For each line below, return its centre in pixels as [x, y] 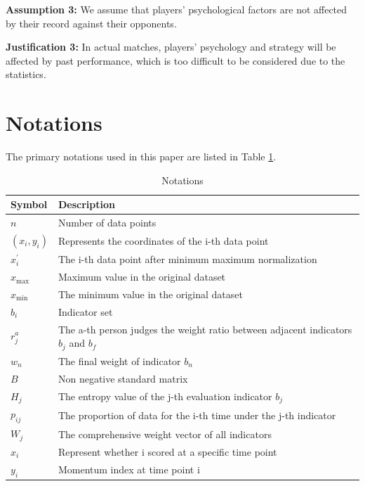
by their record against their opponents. [91, 23]
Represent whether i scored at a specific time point [167, 452]
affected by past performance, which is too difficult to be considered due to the [175, 60]
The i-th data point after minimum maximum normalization [187, 259]
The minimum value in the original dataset [150, 294]
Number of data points [107, 223]
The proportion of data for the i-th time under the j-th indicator [197, 415]
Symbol [29, 204]
